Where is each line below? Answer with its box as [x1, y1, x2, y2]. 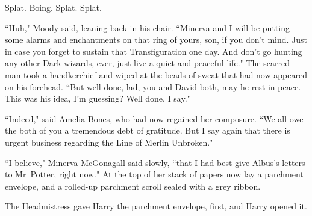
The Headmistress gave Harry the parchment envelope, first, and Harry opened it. [5, 200, 307, 212]
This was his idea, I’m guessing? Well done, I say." [5, 92, 190, 105]
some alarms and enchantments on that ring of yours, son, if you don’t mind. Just [5, 33, 308, 46]
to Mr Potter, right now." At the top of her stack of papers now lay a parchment [5, 168, 304, 181]
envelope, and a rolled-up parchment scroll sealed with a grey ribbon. [5, 179, 261, 192]
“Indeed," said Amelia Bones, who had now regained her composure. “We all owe [5, 112, 304, 125]
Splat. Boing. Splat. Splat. [5, 1, 102, 13]
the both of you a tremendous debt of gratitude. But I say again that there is [5, 124, 290, 137]
